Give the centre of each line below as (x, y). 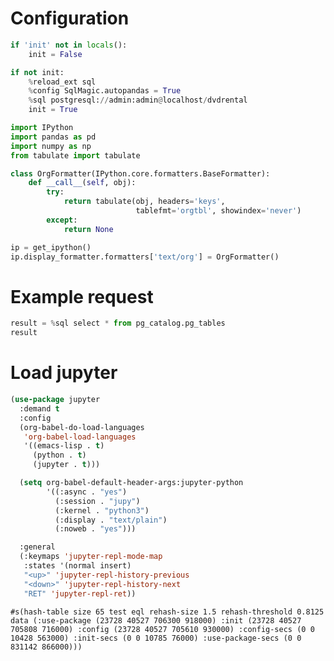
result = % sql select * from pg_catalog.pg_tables (118, 323)
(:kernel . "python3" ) (102, 510)
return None (88, 229)
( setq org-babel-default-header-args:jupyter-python (131, 483)
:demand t (39, 408)
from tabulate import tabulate (75, 155)
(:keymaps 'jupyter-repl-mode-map (91, 557)
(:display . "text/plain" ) (111, 520)
